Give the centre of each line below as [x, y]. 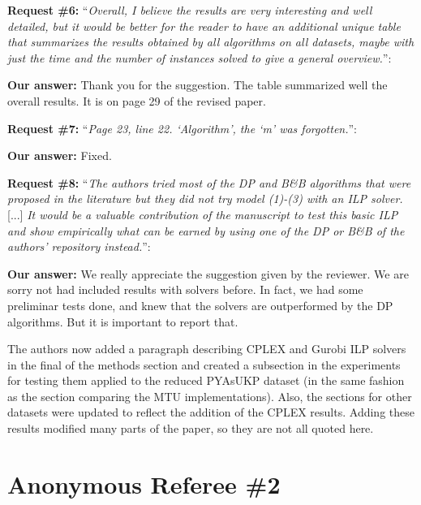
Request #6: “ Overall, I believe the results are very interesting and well [190, 10]
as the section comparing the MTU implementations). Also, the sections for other [210, 396]
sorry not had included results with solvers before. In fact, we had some [185, 289]
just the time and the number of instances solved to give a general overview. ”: [200, 57]
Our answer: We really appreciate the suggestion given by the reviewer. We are [208, 273]
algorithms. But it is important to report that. [123, 321]
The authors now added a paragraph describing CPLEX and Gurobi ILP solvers [207, 349]
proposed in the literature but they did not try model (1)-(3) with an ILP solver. [205, 199]
